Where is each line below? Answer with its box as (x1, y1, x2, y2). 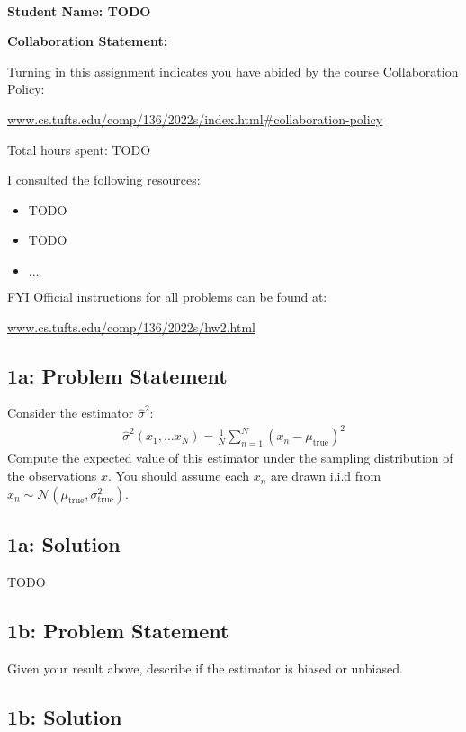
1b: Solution (7, 702, 122, 730)
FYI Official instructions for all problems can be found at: (7, 286, 327, 305)
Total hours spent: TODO (7, 140, 151, 158)
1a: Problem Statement (7, 361, 228, 389)
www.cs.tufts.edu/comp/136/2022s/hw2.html (7, 317, 255, 336)
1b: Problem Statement (7, 616, 229, 644)
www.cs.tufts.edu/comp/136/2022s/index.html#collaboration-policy (7, 109, 383, 128)
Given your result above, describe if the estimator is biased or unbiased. (7, 658, 403, 677)
